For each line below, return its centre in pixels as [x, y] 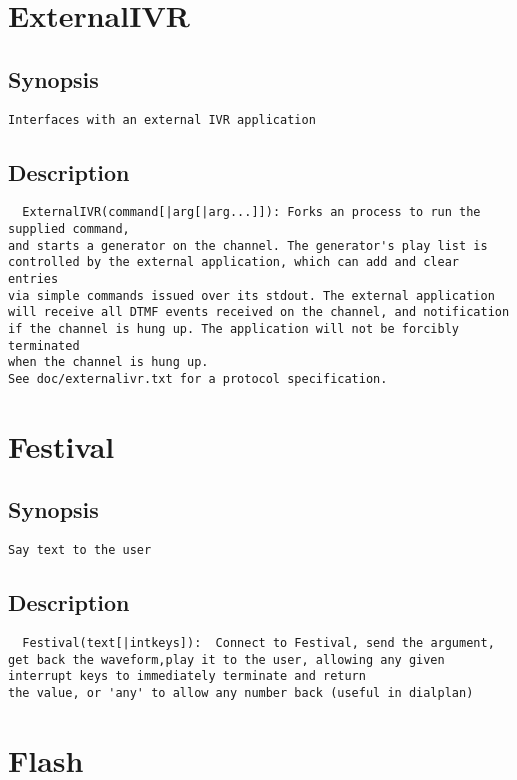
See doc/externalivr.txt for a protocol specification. [198, 379]
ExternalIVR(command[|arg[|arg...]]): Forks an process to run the [251, 212]
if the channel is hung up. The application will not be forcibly [234, 329]
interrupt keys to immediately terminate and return [187, 676]
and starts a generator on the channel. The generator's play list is [248, 245]
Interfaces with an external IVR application [162, 119]
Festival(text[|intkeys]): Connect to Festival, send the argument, [258, 643]
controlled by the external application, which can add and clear [234, 262]
